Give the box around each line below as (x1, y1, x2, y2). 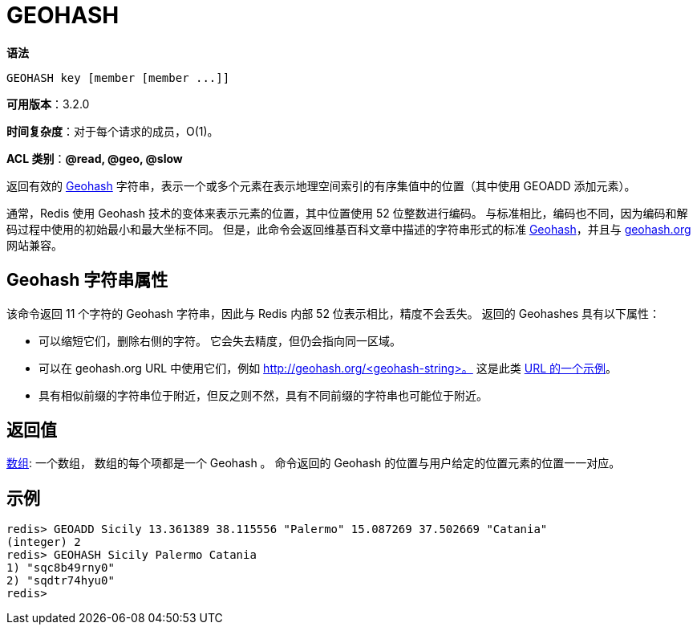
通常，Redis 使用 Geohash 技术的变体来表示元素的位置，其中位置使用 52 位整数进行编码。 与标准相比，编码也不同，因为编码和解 (6, 206, 688, 220)
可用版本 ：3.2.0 (6, 96, 90, 111)
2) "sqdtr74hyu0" (6, 574, 115, 588)
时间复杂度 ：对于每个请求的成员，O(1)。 (6, 124, 219, 138)
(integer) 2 (6, 535, 81, 549)
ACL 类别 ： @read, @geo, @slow (6, 151, 183, 165)
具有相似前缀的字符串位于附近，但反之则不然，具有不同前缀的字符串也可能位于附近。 (38, 388, 488, 402)
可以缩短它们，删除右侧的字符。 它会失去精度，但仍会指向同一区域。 (38, 333, 401, 348)
